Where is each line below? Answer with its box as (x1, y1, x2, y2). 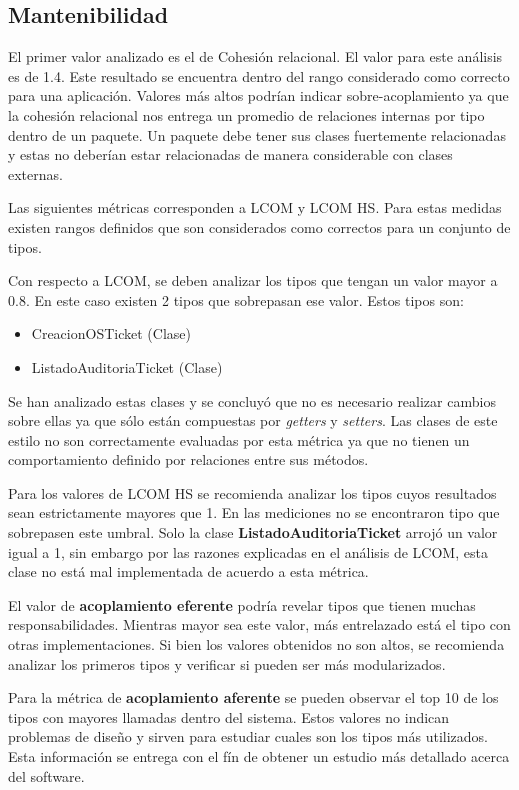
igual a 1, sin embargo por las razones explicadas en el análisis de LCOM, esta (8, 541, 488, 562)
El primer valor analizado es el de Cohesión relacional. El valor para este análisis (8, 46, 503, 67)
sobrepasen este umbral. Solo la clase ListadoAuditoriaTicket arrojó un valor (8, 522, 498, 543)
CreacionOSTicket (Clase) (31, 323, 191, 344)
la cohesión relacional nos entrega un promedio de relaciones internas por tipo (8, 104, 485, 125)
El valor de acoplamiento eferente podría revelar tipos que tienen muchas (8, 594, 476, 615)
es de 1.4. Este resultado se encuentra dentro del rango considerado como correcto (8, 65, 510, 86)
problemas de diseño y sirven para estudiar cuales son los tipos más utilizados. (8, 726, 489, 747)
